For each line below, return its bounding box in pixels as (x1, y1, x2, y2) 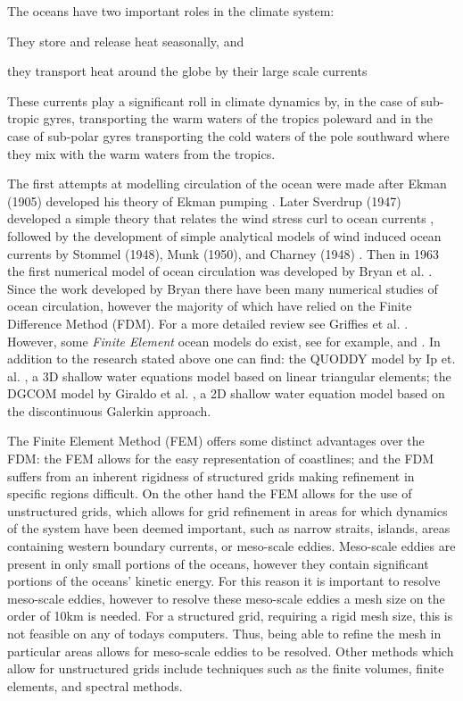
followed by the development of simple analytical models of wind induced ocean (7, 226, 442, 245)
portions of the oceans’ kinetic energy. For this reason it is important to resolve (7, 572, 441, 590)
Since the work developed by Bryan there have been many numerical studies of (7, 279, 438, 297)
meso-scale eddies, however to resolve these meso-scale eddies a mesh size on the (7, 588, 445, 607)
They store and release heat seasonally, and (7, 31, 244, 50)
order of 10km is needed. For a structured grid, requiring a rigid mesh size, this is (7, 606, 453, 625)
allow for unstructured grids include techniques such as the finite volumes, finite (7, 659, 444, 678)
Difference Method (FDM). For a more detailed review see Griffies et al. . (7, 313, 409, 332)
